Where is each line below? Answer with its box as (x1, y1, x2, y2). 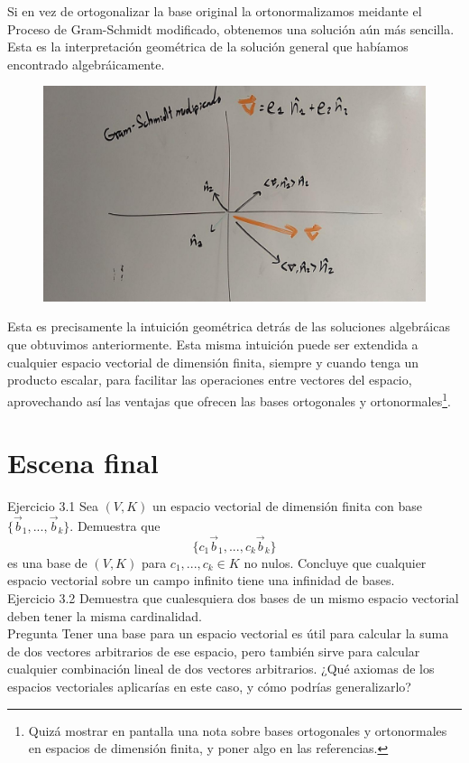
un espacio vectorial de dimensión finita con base (152, 497, 422, 516)
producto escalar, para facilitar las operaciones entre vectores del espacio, (7, 370, 412, 389)
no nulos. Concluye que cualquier (244, 553, 427, 572)
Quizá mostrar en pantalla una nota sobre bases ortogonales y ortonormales (28, 721, 447, 740)
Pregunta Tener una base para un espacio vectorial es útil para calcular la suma (7, 624, 449, 643)
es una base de (7, 553, 87, 572)
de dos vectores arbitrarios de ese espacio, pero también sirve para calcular (7, 641, 420, 660)
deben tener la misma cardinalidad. (7, 606, 203, 625)
